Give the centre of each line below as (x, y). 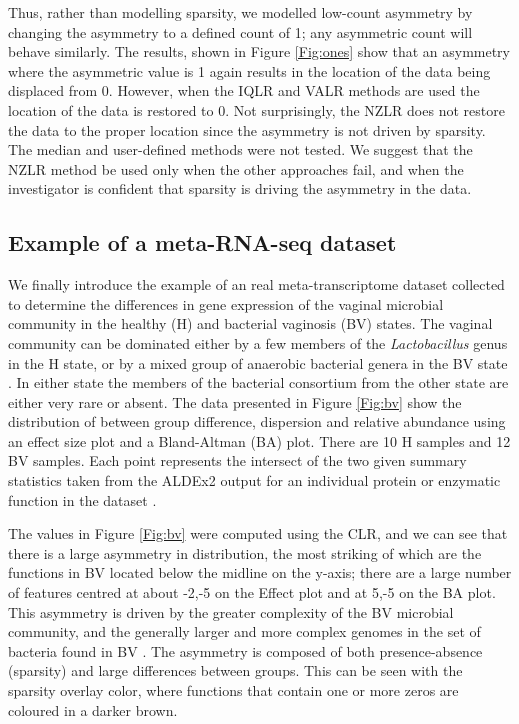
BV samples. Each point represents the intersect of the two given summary (237, 460)
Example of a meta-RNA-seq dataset (202, 242)
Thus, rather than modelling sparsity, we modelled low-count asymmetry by (240, 12)
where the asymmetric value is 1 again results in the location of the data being (249, 70)
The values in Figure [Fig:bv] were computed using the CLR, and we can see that (258, 533)
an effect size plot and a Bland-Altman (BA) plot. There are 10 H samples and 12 (259, 440)
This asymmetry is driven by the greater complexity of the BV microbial (231, 611)
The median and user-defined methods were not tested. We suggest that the (240, 149)
